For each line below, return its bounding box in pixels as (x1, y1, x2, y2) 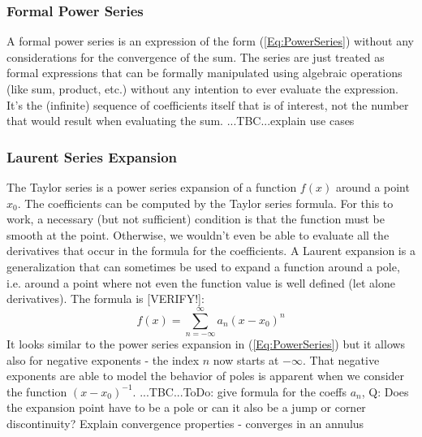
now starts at (213, 351, 279, 368)
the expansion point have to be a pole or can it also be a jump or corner (6, 399, 366, 416)
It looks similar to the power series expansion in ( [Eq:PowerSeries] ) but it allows (6, 335, 406, 352)
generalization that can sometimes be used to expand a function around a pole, (6, 257, 400, 275)
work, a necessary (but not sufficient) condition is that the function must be (6, 210, 385, 227)
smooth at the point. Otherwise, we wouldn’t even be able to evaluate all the (6, 226, 390, 243)
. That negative (303, 351, 380, 368)
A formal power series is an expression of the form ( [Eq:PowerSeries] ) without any (6, 32, 415, 50)
